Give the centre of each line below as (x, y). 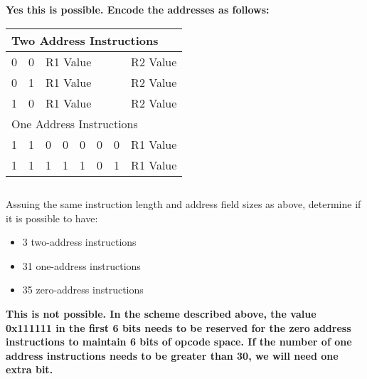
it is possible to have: (52, 218)
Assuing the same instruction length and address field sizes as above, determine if (183, 203)
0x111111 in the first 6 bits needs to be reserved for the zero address (179, 327)
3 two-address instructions (79, 242)
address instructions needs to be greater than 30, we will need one (172, 355)
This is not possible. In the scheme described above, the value (161, 313)
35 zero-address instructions (83, 290)
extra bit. (30, 369)
